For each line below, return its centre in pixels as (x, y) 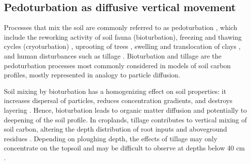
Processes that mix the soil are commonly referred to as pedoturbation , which (121, 27)
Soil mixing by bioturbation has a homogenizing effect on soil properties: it (115, 91)
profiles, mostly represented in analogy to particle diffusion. (92, 75)
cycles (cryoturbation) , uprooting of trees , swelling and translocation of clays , (122, 46)
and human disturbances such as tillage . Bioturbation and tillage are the (113, 55)
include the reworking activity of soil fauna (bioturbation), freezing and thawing (123, 37)
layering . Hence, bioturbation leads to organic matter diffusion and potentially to (125, 110)
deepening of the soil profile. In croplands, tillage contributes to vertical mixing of (125, 119)
